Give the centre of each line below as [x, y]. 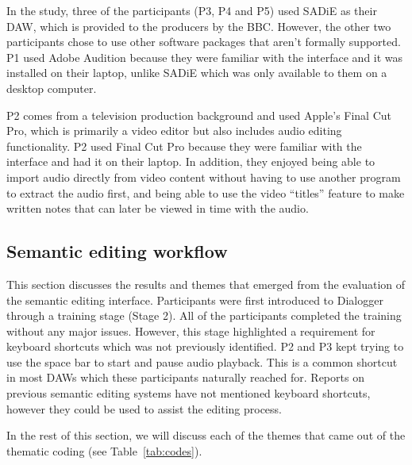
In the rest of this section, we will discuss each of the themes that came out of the [206, 435]
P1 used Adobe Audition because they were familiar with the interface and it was [205, 57]
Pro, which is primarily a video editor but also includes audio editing [174, 131]
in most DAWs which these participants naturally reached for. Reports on [185, 377]
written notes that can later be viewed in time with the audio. [158, 208]
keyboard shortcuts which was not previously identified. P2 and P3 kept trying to [205, 346]
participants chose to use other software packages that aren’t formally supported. [204, 42]
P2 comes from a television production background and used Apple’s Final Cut [199, 115]
